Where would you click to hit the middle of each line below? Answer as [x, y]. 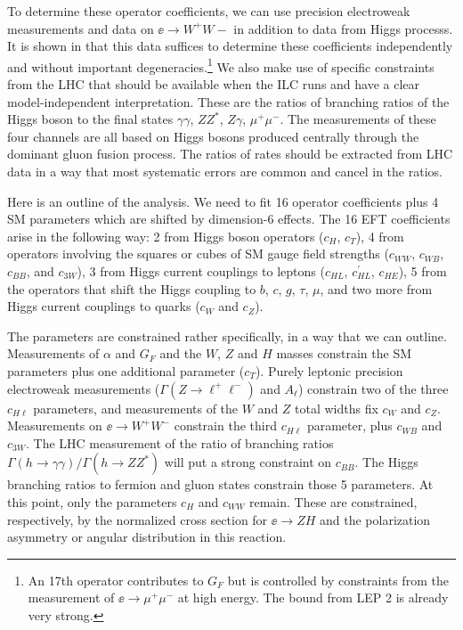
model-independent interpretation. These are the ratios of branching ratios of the [228, 101]
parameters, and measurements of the [136, 408]
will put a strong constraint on [248, 462]
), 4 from [380, 236]
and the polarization [375, 519]
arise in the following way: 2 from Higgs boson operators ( [166, 236]
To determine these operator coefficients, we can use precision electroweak [209, 11]
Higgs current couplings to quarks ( [104, 306]
